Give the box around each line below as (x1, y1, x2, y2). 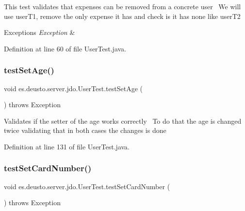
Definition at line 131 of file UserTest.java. (4, 141, 130, 151)
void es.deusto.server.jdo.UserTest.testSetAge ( (4, 83, 143, 93)
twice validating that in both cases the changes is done (4, 125, 166, 135)
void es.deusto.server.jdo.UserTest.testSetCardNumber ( (4, 181, 170, 191)
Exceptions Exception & (4, 27, 75, 37)
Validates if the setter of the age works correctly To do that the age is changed (4, 115, 242, 126)
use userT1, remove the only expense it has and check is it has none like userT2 (4, 11, 241, 21)
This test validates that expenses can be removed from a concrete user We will (4, 1, 241, 11)
